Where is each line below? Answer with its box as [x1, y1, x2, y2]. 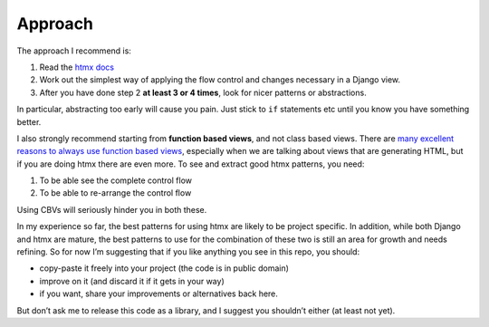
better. [16, 116, 42, 127]
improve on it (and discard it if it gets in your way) [39, 275, 225, 286]
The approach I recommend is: [16, 45, 131, 56]
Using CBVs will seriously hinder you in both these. [16, 204, 207, 215]
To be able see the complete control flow [39, 175, 192, 186]
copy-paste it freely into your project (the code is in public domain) [39, 263, 290, 274]
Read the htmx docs [39, 62, 115, 72]
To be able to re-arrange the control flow [39, 188, 192, 198]
